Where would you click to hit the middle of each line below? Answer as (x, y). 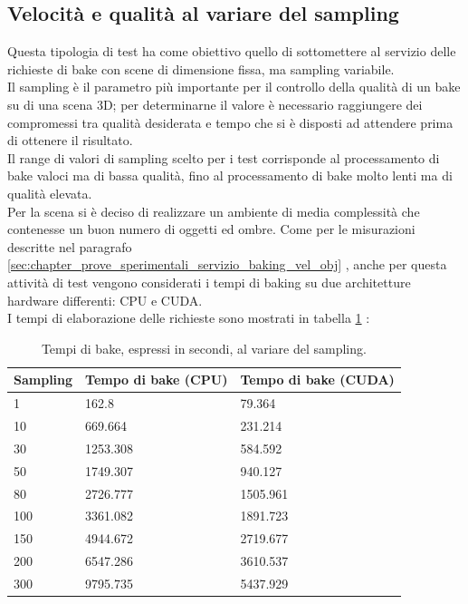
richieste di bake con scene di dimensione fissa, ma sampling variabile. (201, 68)
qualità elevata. (50, 193)
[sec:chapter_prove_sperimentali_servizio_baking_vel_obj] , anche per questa (227, 264)
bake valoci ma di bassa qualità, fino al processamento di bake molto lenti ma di (230, 175)
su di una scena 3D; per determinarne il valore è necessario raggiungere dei (215, 104)
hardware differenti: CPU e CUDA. (105, 300)
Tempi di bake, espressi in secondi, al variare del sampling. (204, 348)
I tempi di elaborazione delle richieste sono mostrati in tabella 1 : (189, 318)
